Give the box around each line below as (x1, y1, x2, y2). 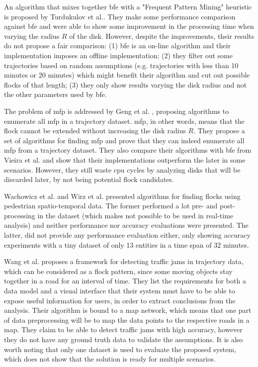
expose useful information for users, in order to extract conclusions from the (4, 295, 236, 305)
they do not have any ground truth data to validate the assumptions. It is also (4, 334, 243, 344)
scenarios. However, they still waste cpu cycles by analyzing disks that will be (4, 164, 241, 175)
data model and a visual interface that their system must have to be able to (4, 285, 235, 296)
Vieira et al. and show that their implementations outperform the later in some (4, 154, 246, 165)
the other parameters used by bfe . (4, 89, 107, 99)
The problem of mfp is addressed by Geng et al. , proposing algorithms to (4, 105, 229, 116)
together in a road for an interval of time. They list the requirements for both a (4, 275, 246, 286)
